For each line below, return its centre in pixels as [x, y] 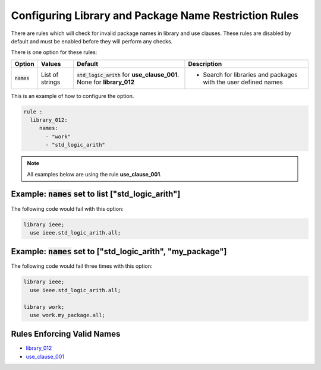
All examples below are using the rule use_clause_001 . [94, 174]
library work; [44, 307]
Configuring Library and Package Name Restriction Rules [155, 15]
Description [205, 64]
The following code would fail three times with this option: [82, 266]
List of [50, 74]
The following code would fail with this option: [67, 208]
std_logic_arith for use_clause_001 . [128, 74]
